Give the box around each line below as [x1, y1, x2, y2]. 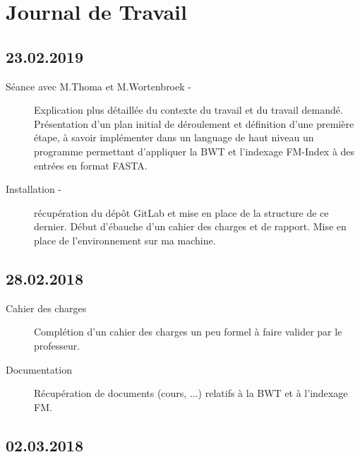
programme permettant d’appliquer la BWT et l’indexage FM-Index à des [34, 143, 355, 158]
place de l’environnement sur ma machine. [34, 232, 216, 247]
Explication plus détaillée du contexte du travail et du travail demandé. [34, 102, 343, 117]
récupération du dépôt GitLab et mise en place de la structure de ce [34, 205, 329, 220]
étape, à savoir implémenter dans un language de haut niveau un [34, 130, 314, 145]
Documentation [6, 362, 72, 376]
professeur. [34, 338, 80, 352]
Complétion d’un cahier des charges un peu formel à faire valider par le [34, 324, 342, 339]
